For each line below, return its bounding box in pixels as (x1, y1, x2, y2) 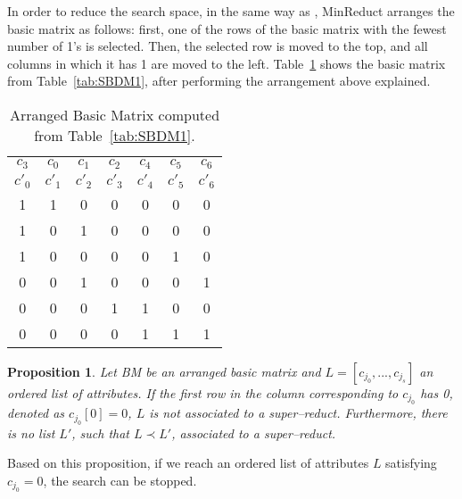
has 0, (420, 383, 453, 402)
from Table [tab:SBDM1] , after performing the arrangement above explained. (7, 71, 431, 90)
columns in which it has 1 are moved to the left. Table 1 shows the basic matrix (7, 54, 446, 72)
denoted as (7, 403, 65, 422)
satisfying (385, 453, 437, 472)
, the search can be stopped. (43, 470, 197, 489)
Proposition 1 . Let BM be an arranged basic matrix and (7, 362, 321, 380)
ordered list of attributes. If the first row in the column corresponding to (7, 383, 399, 402)
